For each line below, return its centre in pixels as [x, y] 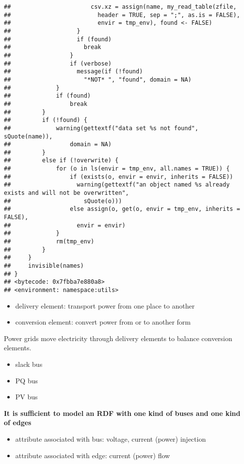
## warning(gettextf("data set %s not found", [101, 128]
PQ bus [26, 380]
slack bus [29, 364]
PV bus [26, 397]
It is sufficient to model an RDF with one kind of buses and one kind [122, 413]
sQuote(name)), [28, 136]
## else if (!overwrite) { [61, 161]
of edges [18, 422]
